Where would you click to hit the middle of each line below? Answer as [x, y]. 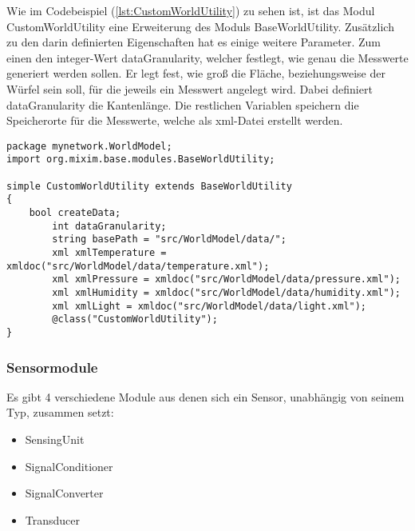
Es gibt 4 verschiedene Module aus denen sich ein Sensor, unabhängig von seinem [206, 396]
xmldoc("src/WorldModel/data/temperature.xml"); [138, 266]
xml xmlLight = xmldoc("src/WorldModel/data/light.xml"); [209, 306]
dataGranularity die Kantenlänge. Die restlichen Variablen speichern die [183, 104]
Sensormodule [52, 367]
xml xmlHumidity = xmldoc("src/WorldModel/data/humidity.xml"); [226, 292]
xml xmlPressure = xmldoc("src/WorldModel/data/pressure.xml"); [226, 279]
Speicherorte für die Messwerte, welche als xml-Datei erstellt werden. [175, 120]
